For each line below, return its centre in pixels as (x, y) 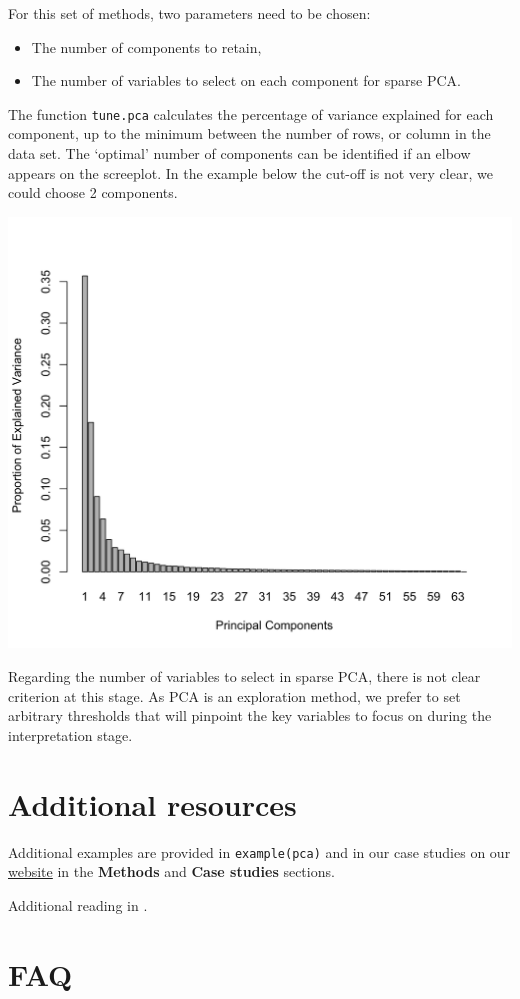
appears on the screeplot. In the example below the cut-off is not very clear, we (250, 172)
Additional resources (152, 803)
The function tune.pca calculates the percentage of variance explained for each (251, 113)
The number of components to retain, (146, 46)
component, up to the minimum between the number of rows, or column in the (249, 133)
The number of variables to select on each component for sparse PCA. (246, 80)
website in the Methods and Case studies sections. (171, 871)
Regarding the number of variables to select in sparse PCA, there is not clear (244, 676)
